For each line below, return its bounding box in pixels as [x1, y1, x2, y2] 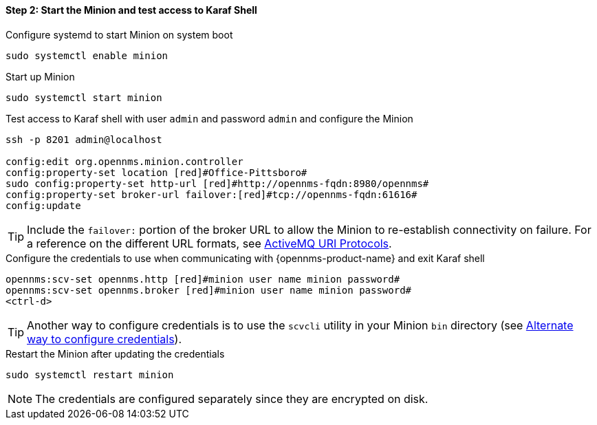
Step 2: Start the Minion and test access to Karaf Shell [6, 4, 257, 16]
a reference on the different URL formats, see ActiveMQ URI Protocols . [27, 236, 392, 250]
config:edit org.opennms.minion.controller [6, 155, 243, 167]
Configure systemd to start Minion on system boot [6, 28, 233, 41]
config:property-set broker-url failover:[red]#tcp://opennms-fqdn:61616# [6, 188, 417, 200]
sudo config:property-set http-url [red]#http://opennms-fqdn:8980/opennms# [6, 177, 429, 189]
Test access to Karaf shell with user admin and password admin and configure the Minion [6, 112, 413, 124]
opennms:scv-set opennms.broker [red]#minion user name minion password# [6, 284, 412, 296]
